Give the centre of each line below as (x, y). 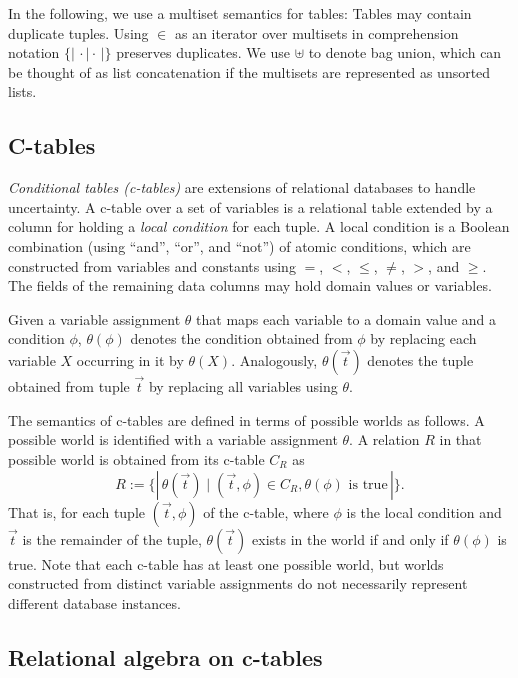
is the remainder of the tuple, (112, 538)
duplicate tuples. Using (78, 32)
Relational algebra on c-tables (165, 656)
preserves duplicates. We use (203, 52)
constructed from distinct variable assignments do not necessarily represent (238, 583)
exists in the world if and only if (350, 538)
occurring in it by (130, 359)
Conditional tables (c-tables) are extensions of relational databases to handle (242, 187)
